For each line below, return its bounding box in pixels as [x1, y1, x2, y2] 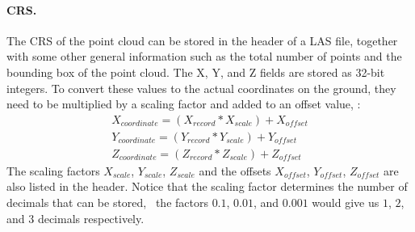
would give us [312, 194, 379, 211]
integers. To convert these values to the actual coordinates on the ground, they [6, 79, 396, 96]
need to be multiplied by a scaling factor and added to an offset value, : [6, 95, 361, 112]
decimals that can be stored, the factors [6, 194, 208, 211]
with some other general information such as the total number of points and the [6, 48, 402, 65]
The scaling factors [6, 162, 100, 179]
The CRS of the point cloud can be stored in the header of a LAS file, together [6, 32, 398, 49]
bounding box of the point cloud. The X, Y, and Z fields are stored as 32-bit [6, 63, 385, 80]
